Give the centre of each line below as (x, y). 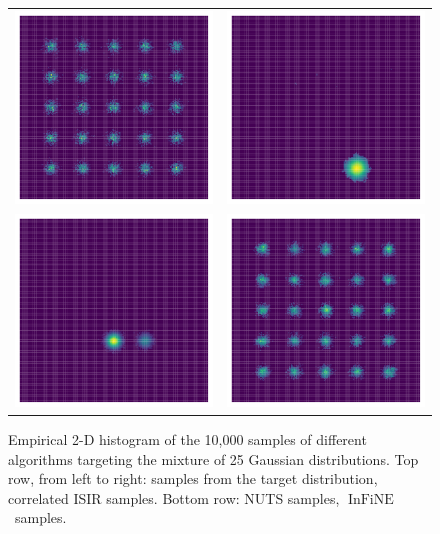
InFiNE (370, 499)
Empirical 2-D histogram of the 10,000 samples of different (187, 438)
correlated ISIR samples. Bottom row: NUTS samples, (174, 497)
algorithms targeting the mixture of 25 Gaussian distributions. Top (213, 458)
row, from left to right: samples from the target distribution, (193, 478)
